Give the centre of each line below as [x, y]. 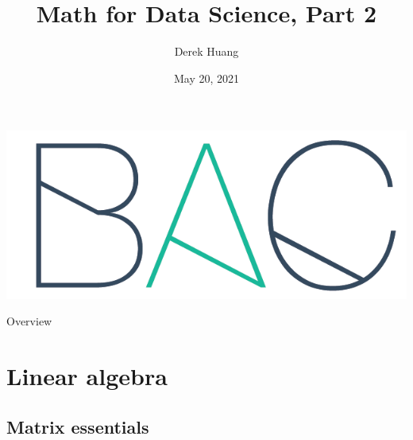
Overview [29, 321]
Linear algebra [87, 376]
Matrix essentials [78, 426]
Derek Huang [206, 51]
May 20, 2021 [206, 78]
